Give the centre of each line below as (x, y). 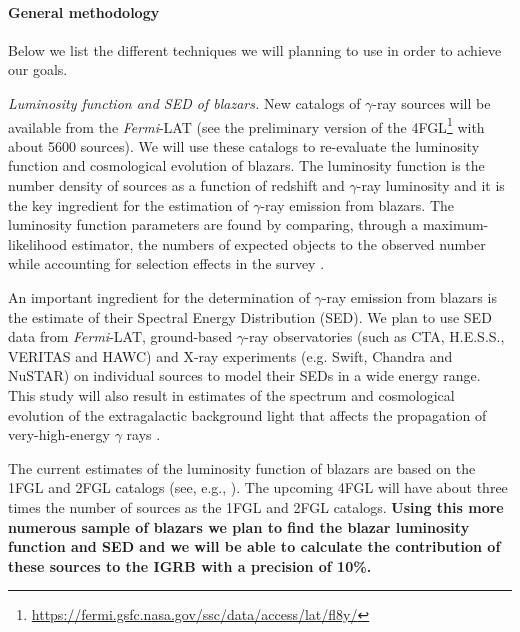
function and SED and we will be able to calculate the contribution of (254, 546)
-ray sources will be (431, 102)
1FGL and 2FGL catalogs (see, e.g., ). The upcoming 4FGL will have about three (258, 487)
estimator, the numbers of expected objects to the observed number (278, 243)
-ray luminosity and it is (430, 185)
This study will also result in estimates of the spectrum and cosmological (231, 394)
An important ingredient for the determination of (159, 296)
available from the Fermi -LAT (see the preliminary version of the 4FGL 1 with (246, 125)
